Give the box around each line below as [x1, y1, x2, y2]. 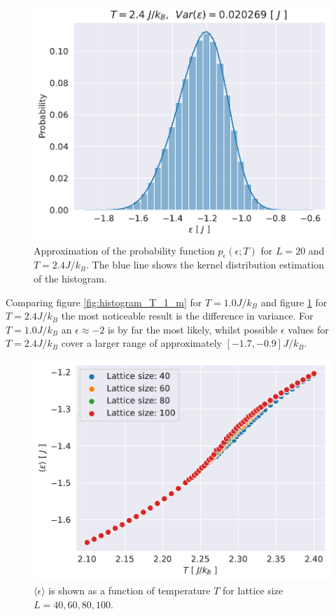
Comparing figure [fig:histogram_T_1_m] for [6, 294, 202, 309]
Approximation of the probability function [34, 243, 215, 257]
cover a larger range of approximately [61, 336, 222, 350]
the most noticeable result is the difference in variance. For [61, 308, 314, 323]
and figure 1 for [260, 294, 328, 309]
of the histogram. [34, 271, 107, 285]
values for [288, 322, 329, 336]
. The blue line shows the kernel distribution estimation [86, 257, 324, 272]
